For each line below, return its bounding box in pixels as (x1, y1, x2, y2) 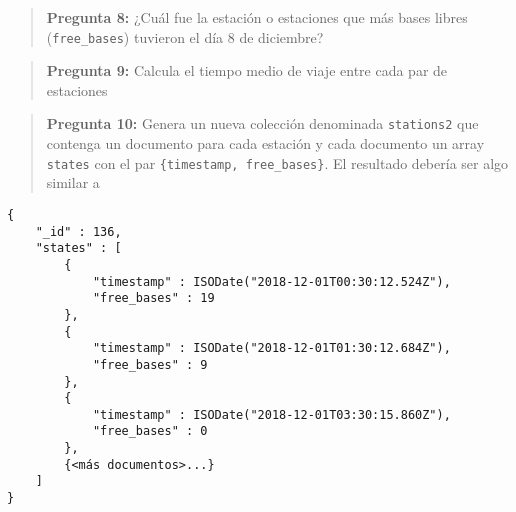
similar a (46, 172, 100, 193)
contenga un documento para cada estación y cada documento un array (46, 133, 485, 154)
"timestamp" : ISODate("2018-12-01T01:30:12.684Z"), (92, 341, 451, 356)
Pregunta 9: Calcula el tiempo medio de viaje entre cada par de (46, 60, 448, 81)
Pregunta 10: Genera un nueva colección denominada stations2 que (46, 113, 479, 134)
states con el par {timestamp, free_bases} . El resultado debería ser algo (46, 152, 509, 173)
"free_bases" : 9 (92, 357, 208, 372)
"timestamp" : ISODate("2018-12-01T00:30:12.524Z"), (92, 274, 451, 289)
